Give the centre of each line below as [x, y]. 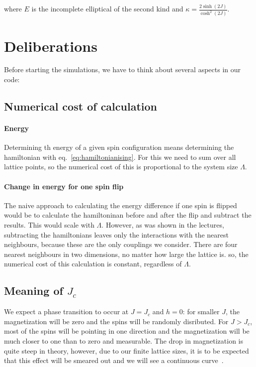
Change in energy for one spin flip [64, 186]
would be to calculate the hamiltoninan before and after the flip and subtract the [128, 215]
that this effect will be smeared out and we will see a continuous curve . [114, 360]
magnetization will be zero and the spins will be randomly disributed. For [116, 321]
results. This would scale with [49, 224]
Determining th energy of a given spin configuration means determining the [119, 147]
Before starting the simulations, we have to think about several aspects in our [123, 69]
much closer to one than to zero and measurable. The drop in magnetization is [124, 340]
